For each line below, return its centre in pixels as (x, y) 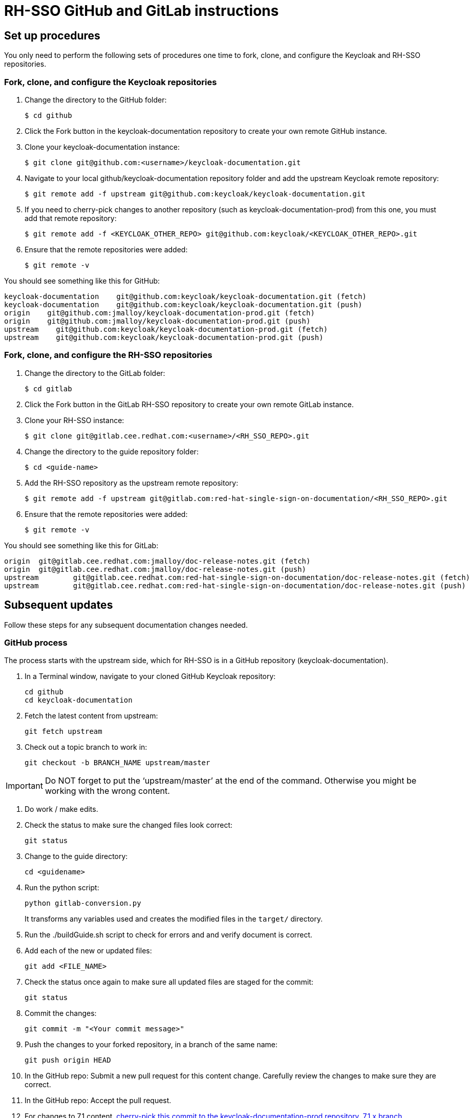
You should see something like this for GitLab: (81, 545)
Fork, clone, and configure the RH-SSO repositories (108, 355)
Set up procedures (52, 35)
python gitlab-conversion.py (83, 903)
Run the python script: (62, 888)
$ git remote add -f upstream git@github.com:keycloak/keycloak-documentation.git (195, 194)
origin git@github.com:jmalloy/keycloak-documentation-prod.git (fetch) (159, 313)
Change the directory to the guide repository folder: (112, 451)
